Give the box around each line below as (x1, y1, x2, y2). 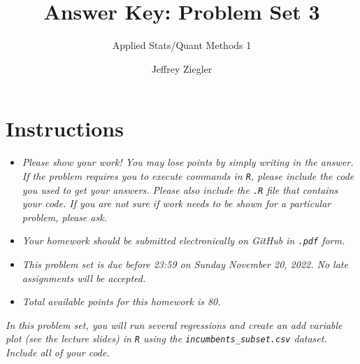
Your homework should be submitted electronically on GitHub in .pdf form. (22, 233, 345, 248)
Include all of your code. (6, 345, 110, 360)
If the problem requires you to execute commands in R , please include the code (22, 168, 354, 183)
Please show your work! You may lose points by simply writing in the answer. (22, 155, 354, 169)
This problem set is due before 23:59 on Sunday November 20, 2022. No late (22, 257, 348, 271)
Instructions (6, 114, 124, 143)
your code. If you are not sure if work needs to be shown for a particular (22, 196, 331, 211)
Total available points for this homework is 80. (22, 294, 221, 309)
